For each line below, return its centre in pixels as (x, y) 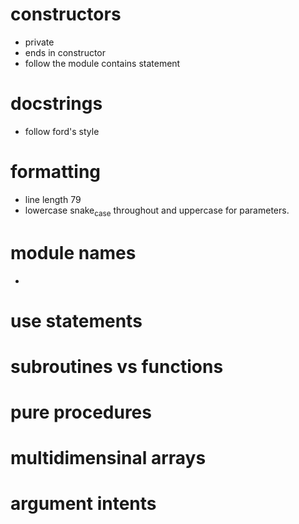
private (39, 42)
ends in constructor (65, 52)
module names (73, 252)
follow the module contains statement (102, 63)
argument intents (83, 504)
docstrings (56, 104)
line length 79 (53, 199)
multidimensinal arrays (108, 458)
